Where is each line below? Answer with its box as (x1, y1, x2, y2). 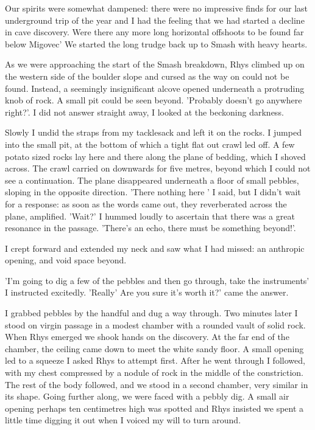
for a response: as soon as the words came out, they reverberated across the (5, 197, 287, 210)
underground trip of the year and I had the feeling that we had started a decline (5, 13, 305, 26)
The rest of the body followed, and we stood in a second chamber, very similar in (5, 378, 308, 390)
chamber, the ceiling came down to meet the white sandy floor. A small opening (5, 342, 304, 355)
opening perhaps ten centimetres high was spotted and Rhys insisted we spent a (5, 401, 304, 414)
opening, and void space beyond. (5, 254, 127, 266)
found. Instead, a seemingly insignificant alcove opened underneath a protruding (5, 81, 305, 94)
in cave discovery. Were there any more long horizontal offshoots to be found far (5, 26, 304, 38)
